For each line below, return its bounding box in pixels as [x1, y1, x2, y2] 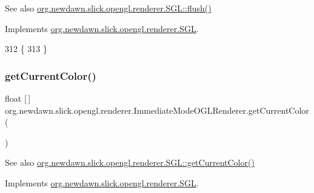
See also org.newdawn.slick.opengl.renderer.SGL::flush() [5, 2, 212, 14]
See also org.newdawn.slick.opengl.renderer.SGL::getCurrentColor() [5, 156, 255, 169]
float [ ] [5, 92, 31, 104]
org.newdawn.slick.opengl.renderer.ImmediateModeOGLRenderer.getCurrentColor [5, 103, 309, 116]
